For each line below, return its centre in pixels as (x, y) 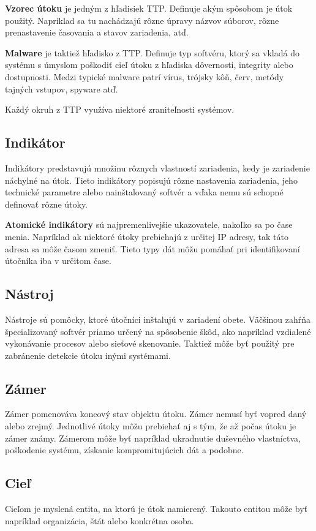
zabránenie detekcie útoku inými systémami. (88, 355)
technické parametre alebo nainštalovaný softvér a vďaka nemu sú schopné (144, 192)
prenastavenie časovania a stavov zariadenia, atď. (97, 32)
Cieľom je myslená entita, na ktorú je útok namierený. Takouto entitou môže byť (156, 509)
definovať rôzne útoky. (47, 204)
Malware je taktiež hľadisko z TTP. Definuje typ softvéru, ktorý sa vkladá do (152, 52)
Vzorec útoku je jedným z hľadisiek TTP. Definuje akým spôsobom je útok (149, 8)
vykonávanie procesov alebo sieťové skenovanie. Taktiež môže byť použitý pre (150, 343)
